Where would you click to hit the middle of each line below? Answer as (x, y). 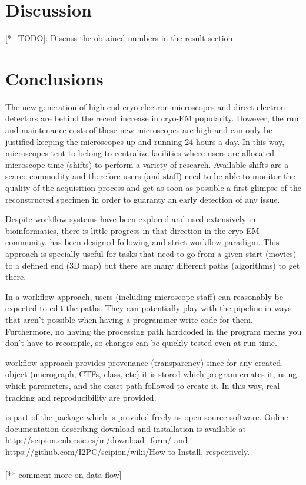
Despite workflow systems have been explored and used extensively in (131, 219)
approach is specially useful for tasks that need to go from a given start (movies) (151, 253)
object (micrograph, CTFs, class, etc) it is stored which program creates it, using (151, 374)
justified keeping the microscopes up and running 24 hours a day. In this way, (145, 141)
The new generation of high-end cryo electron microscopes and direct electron (145, 106)
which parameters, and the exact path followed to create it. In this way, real (143, 385)
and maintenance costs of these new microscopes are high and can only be (139, 130)
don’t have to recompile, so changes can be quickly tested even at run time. (141, 343)
